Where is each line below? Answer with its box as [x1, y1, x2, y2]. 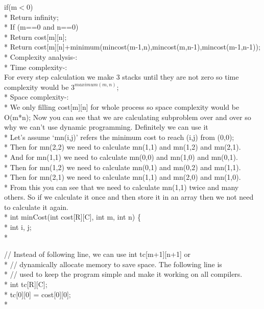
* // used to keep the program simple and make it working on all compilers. [4, 269, 243, 279]
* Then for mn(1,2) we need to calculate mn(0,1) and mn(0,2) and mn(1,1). [4, 161, 241, 172]
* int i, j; [4, 222, 32, 232]
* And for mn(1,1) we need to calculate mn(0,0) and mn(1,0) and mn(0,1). [4, 151, 238, 162]
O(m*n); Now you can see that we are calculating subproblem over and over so [4, 111, 251, 122]
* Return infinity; [4, 11, 59, 22]
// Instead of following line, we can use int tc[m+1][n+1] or [4, 249, 190, 259]
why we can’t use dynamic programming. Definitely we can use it [4, 122, 208, 132]
